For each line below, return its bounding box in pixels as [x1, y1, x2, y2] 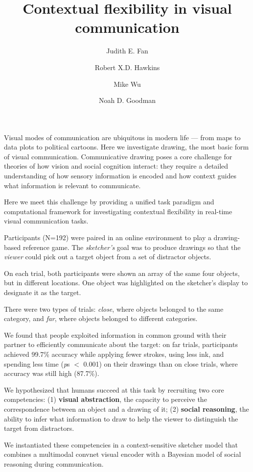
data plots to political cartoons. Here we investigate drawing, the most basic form [4, 142, 249, 152]
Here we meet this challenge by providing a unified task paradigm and [4, 197, 214, 207]
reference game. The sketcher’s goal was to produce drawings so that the [23, 242, 241, 252]
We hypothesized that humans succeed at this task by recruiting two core [4, 384, 224, 395]
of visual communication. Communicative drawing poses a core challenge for [4, 151, 232, 161]
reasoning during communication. [4, 458, 104, 469]
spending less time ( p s [4, 358, 70, 369]
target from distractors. [4, 423, 74, 433]
